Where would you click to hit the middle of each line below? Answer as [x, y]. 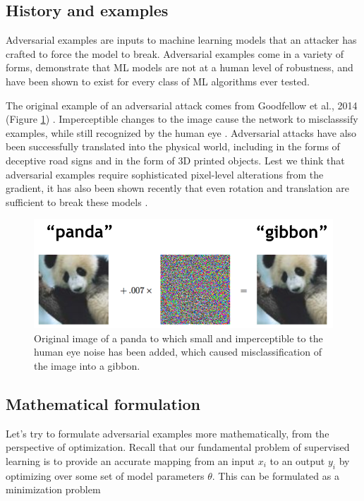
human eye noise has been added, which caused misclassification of [178, 352]
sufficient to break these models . [77, 201]
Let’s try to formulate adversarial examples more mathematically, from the [168, 433]
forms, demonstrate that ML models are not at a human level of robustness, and [180, 67]
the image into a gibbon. [87, 365]
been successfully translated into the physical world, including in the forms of [173, 146]
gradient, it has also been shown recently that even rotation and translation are [178, 188]
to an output [297, 460]
